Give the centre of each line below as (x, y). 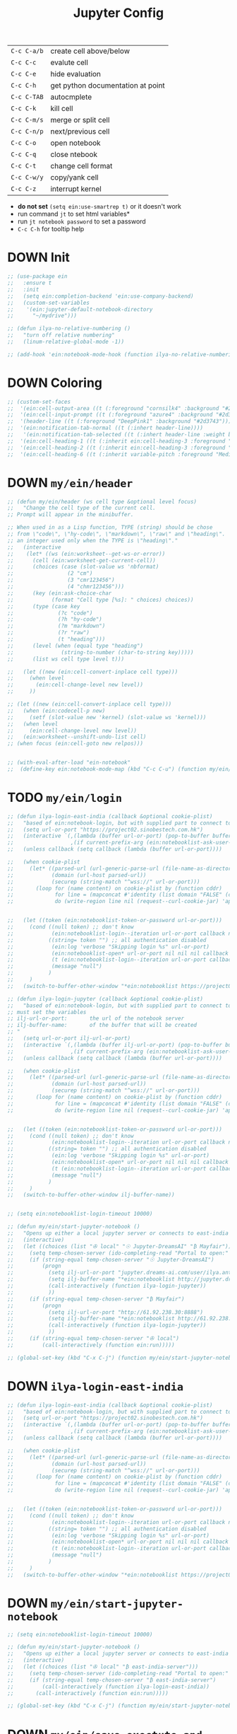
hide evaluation (75, 74)
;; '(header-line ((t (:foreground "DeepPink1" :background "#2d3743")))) (121, 421)
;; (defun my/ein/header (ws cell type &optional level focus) (102, 501)
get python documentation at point (108, 86)
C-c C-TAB (27, 97)
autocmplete (71, 97)
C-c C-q (24, 155)
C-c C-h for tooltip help (51, 229)
